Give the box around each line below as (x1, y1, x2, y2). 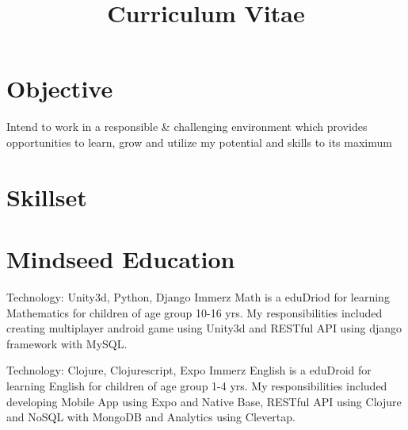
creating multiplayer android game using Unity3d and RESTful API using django (6, 320, 402, 336)
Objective (6, 72, 113, 105)
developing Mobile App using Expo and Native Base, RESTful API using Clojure (6, 393, 402, 409)
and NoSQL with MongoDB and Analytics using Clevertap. (6, 409, 296, 425)
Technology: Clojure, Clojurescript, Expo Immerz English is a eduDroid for (6, 362, 372, 378)
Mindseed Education (6, 243, 235, 275)
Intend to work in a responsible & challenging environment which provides (6, 118, 368, 135)
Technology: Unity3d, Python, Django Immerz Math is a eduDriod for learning (6, 289, 390, 305)
